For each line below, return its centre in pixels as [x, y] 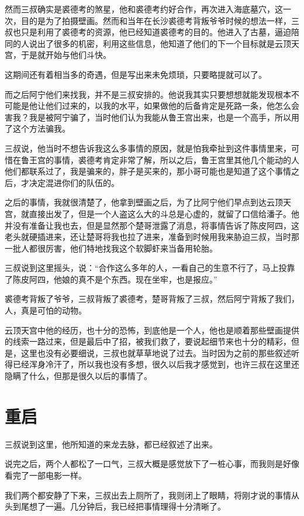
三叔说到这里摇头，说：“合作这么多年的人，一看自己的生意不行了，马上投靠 [150, 268]
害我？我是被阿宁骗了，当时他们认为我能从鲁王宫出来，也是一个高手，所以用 [152, 117]
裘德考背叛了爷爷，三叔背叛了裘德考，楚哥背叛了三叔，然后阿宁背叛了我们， [152, 299]
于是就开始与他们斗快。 [66, 55]
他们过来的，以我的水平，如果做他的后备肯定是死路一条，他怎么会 [172, 106]
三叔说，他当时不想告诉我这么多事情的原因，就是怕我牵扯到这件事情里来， [148, 148]
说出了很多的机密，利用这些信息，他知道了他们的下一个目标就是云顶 [160, 43]
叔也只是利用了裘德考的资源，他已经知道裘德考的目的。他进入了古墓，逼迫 [148, 32]
